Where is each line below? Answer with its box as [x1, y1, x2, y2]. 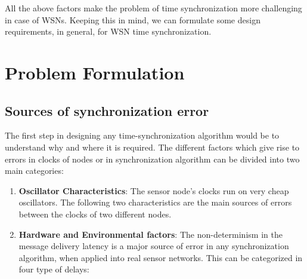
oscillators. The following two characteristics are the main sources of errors [18, 196, 292, 209]
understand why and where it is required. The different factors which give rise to [5, 140, 300, 153]
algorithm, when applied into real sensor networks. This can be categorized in [18, 251, 303, 263]
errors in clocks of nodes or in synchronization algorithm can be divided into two [5, 152, 300, 165]
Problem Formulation [5, 60, 185, 84]
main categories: [5, 164, 64, 177]
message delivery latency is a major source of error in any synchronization [18, 240, 289, 252]
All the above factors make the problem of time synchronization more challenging [5, 2, 302, 14]
